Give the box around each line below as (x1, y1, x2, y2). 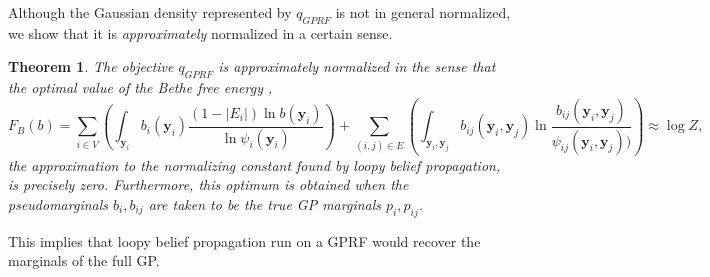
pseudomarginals (8, 193, 109, 214)
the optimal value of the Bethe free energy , (8, 77, 273, 98)
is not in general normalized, (335, 2, 511, 22)
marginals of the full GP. (8, 250, 160, 271)
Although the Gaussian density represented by (8, 2, 292, 22)
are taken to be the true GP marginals (148, 193, 382, 214)
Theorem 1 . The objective (8, 56, 174, 77)
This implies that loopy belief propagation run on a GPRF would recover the (8, 230, 481, 251)
